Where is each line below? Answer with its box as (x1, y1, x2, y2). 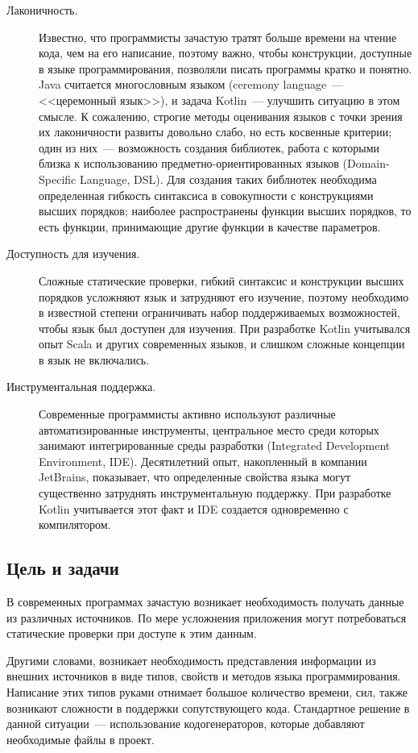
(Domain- (342, 155, 390, 172)
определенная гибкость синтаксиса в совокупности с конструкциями (39, 186, 374, 203)
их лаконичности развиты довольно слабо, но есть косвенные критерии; (39, 123, 392, 140)
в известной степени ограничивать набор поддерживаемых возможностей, (39, 304, 400, 321)
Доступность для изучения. (6, 245, 140, 262)
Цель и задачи (6, 555, 119, 580)
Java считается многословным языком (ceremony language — (39, 76, 344, 93)
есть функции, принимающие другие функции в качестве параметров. (39, 218, 381, 235)
